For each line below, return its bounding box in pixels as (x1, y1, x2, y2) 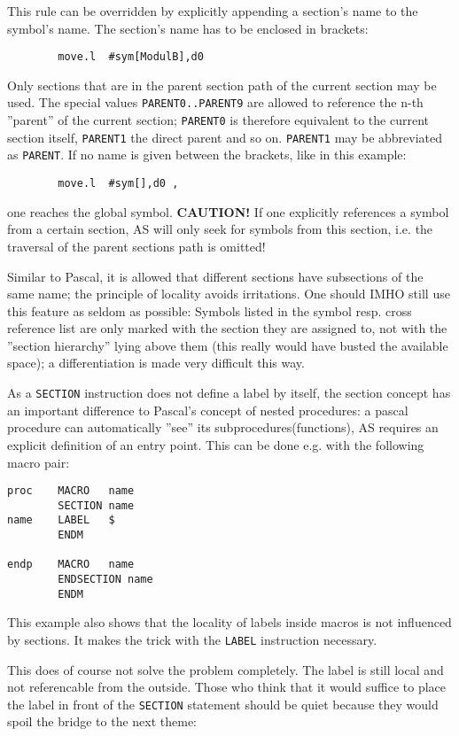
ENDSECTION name (58, 573, 153, 586)
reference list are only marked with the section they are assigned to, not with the (7, 319, 447, 337)
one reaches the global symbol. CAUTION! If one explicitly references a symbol (7, 202, 449, 221)
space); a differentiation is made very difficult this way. (7, 353, 305, 372)
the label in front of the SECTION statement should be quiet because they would (7, 694, 439, 713)
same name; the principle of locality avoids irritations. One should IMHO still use (7, 284, 450, 303)
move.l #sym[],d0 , (58, 177, 179, 190)
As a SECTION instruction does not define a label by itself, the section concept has (7, 383, 451, 402)
